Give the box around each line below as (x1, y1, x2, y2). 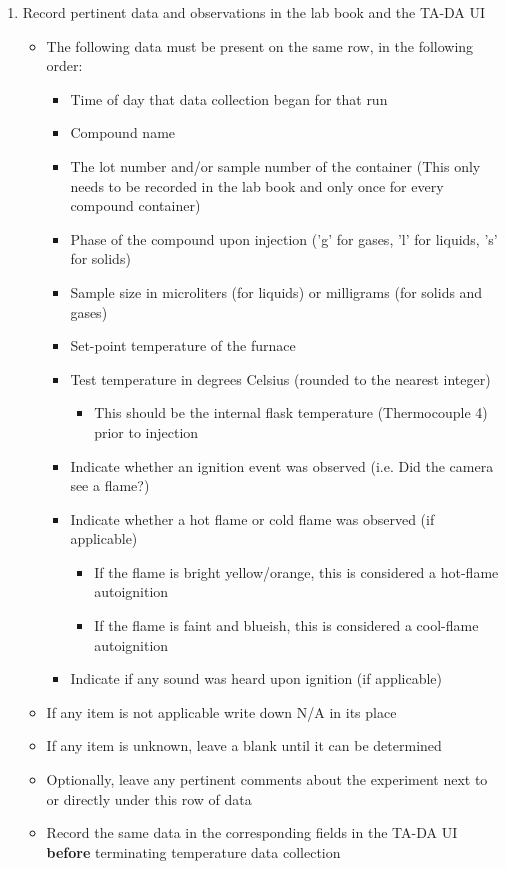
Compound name (70, 122, 176, 143)
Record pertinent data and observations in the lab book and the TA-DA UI (22, 2, 486, 22)
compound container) (70, 195, 201, 216)
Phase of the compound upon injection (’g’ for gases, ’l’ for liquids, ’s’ (70, 228, 498, 249)
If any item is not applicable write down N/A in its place (46, 701, 397, 722)
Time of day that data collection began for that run (70, 88, 388, 109)
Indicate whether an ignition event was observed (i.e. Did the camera (70, 455, 494, 476)
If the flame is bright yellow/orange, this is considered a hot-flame (94, 561, 499, 582)
